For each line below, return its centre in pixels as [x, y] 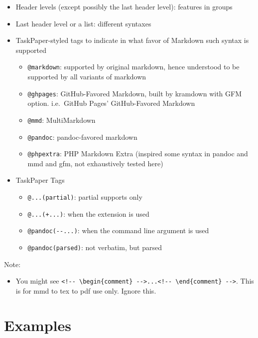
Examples [38, 325]
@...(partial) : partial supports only [85, 197]
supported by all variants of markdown [87, 77]
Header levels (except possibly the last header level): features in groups [124, 6]
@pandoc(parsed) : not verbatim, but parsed [95, 247]
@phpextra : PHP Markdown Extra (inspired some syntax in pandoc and [138, 154]
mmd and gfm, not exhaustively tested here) [95, 163]
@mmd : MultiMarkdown [62, 120]
